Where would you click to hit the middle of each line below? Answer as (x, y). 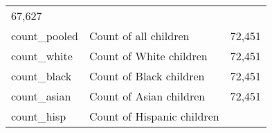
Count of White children (148, 56)
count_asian (41, 96)
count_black (42, 76)
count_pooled (45, 36)
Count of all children (139, 36)
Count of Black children (147, 76)
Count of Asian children (147, 96)
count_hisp (39, 116)
